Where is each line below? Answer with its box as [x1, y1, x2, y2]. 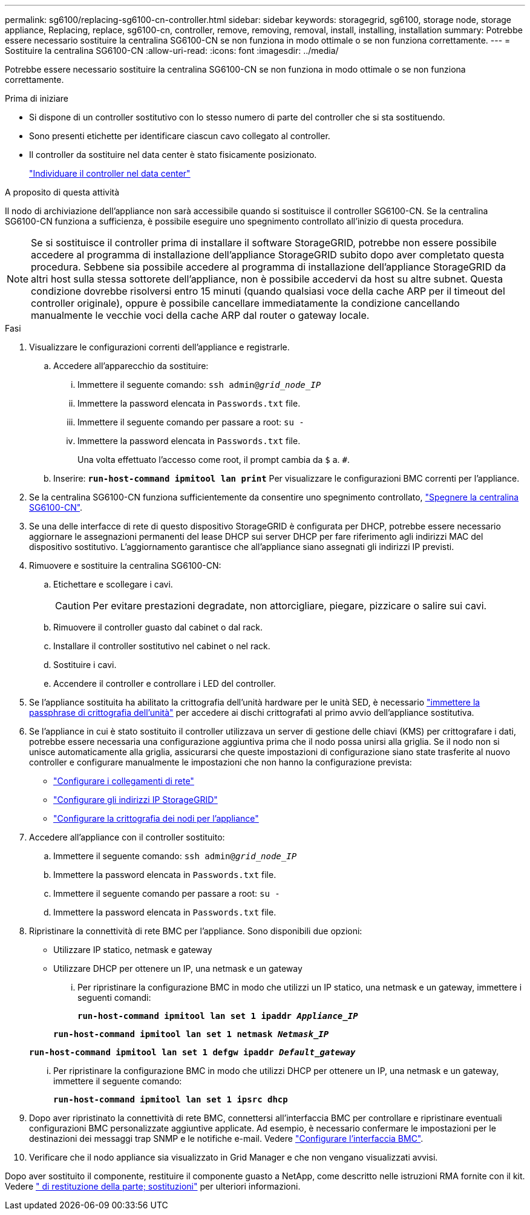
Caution [55, 600, 91, 612]
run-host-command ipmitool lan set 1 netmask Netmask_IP [53, 1029, 329, 1039]
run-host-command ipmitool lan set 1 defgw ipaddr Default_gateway [29, 1047, 356, 1057]
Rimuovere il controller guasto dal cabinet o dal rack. [53, 622, 263, 632]
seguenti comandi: [77, 992, 151, 1003]
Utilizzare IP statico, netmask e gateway [53, 945, 212, 955]
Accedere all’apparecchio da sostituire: [53, 361, 209, 371]
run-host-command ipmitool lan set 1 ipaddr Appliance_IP [77, 1011, 358, 1021]
